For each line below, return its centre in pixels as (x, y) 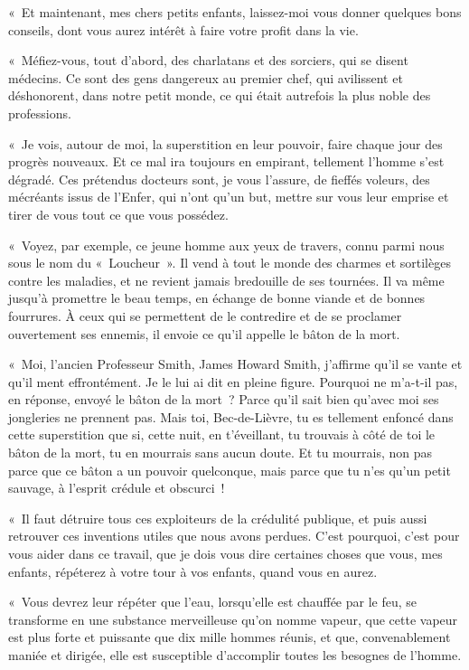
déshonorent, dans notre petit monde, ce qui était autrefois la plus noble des (220, 95)
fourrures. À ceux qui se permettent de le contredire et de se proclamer (205, 315)
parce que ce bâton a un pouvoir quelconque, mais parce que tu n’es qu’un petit (230, 470)
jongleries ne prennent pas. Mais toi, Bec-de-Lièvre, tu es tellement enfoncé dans (231, 416)
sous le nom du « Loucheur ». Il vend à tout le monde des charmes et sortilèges (230, 263)
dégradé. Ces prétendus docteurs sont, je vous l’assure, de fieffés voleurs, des (219, 179)
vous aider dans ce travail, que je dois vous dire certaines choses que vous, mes (225, 554)
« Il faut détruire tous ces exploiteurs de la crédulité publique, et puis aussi (218, 518)
